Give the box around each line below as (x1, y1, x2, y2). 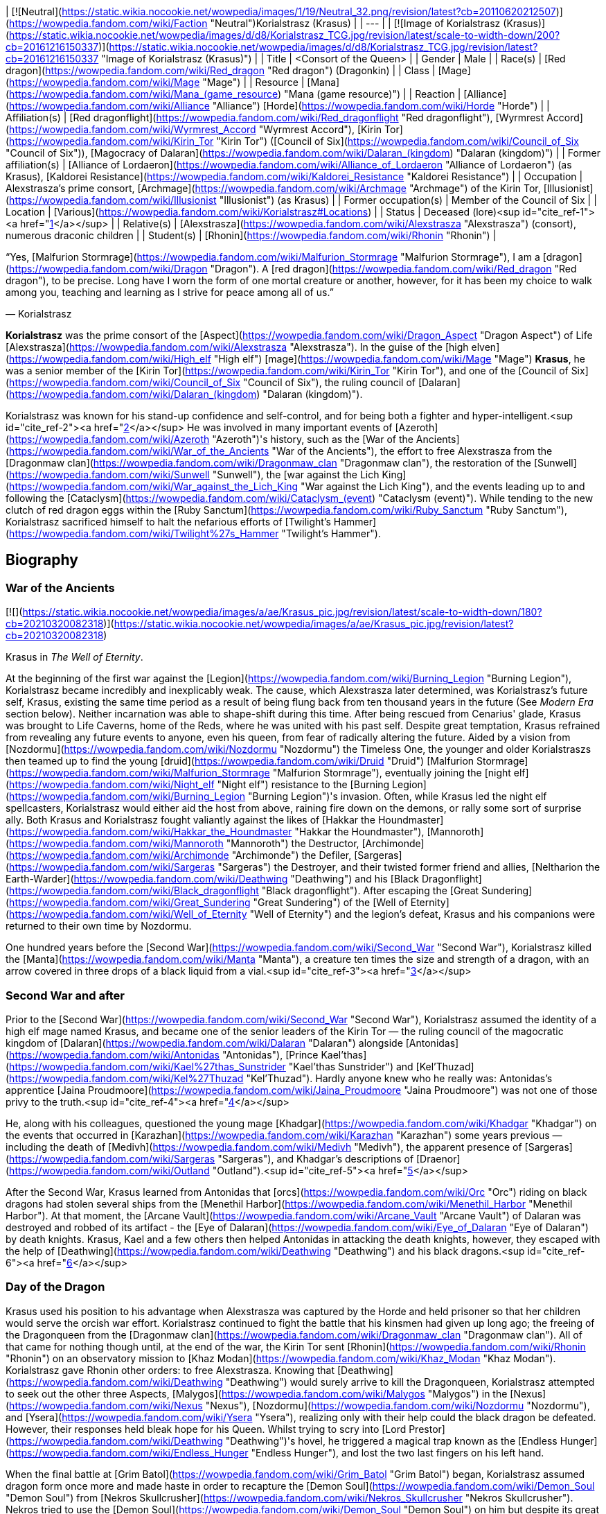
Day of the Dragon (6, 1280, 105, 1294)
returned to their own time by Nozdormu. (6, 920, 192, 932)
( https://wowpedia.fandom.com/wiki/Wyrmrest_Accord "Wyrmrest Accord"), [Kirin (6, 123, 382, 135)
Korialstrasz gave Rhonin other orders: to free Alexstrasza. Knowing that (6, 1364, 335, 1376)
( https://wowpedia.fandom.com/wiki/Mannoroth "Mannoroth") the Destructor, (6, 837, 359, 850)
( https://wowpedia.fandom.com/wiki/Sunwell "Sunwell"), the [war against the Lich (6, 469, 380, 480)
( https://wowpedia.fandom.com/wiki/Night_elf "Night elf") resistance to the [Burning (6, 778, 390, 791)
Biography (6, 551, 78, 569)
